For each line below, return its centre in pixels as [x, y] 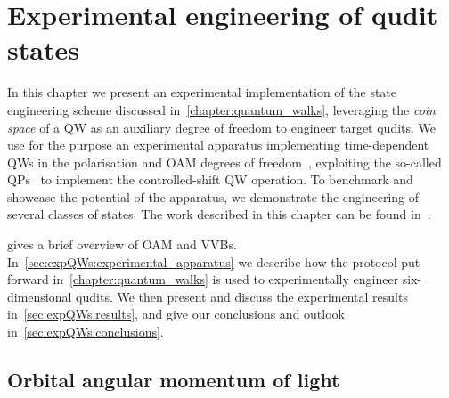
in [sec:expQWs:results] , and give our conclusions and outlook [176, 314]
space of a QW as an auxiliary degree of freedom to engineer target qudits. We [222, 127]
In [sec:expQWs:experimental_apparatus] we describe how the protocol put [214, 261]
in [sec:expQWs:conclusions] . [86, 332]
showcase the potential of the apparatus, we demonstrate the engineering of [213, 196]
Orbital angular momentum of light [174, 380]
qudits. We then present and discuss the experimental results [242, 296]
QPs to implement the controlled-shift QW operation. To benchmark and [210, 179]
